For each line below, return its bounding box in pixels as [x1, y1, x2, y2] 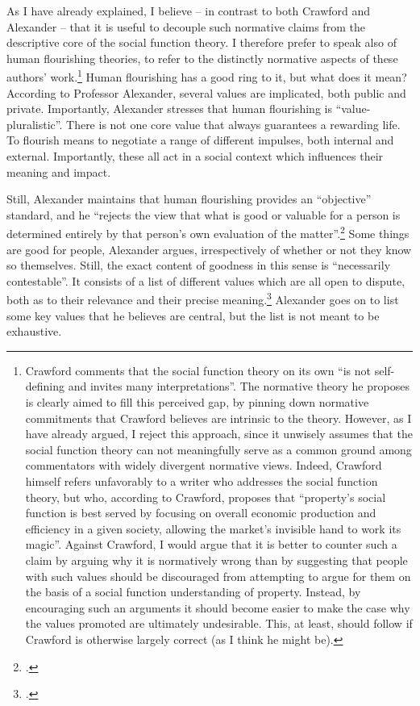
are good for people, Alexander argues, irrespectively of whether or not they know [6, 240, 412, 257]
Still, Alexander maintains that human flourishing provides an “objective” [6, 190, 372, 207]
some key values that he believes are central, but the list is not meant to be [6, 307, 380, 324]
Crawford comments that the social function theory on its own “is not [25, 361, 371, 378]
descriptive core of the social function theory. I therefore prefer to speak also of [6, 34, 397, 51]
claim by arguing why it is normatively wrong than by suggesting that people [25, 551, 408, 568]
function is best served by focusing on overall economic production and [25, 504, 376, 521]
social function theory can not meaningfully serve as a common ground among [25, 441, 412, 457]
